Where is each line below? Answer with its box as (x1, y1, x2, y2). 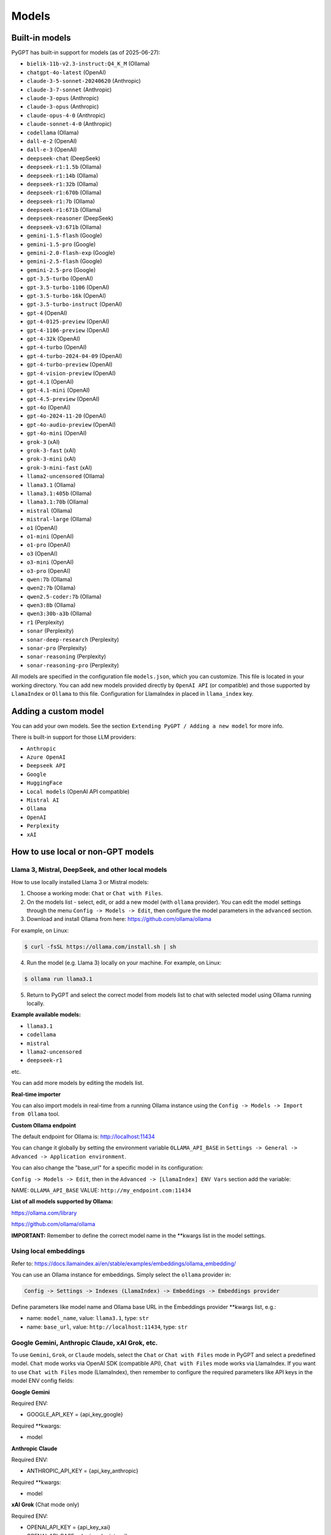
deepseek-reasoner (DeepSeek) (26, 215, 113, 222)
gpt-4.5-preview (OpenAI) (26, 395, 100, 402)
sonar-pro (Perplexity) (26, 645, 87, 652)
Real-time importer (11, 1090, 61, 1098)
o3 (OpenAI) (26, 550, 58, 557)
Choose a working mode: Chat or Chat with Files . (26, 890, 163, 897)
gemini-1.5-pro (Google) (26, 240, 96, 248)
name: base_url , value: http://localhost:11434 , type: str (26, 1323, 188, 1331)
